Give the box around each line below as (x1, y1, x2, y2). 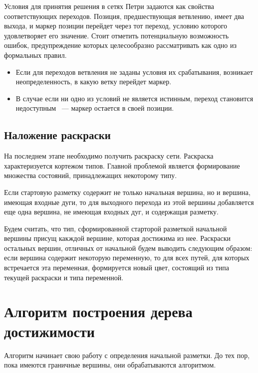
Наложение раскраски (4, 127, 111, 143)
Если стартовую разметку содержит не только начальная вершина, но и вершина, (4, 186, 251, 197)
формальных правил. (4, 49, 67, 60)
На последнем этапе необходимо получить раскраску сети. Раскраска (4, 151, 214, 161)
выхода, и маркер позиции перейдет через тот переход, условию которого (4, 20, 228, 31)
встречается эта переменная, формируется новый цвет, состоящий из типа (4, 262, 229, 273)
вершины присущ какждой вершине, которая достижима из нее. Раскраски (4, 233, 231, 243)
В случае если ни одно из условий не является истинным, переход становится (15, 93, 254, 103)
